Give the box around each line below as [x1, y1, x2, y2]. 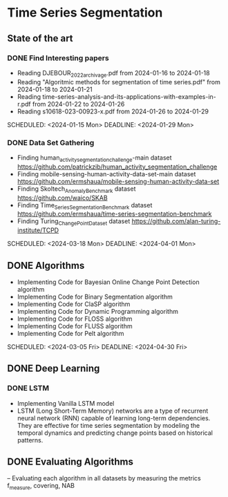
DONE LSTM [7, 384, 50, 393]
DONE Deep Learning [7, 363, 100, 375]
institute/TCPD [17, 226, 59, 234]
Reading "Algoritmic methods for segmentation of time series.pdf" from [17, 77, 221, 86]
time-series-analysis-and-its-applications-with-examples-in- [42, 92, 216, 101]
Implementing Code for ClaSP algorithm [17, 299, 131, 308]
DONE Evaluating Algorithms [7, 456, 133, 468]
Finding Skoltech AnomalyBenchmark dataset [17, 185, 136, 194]
